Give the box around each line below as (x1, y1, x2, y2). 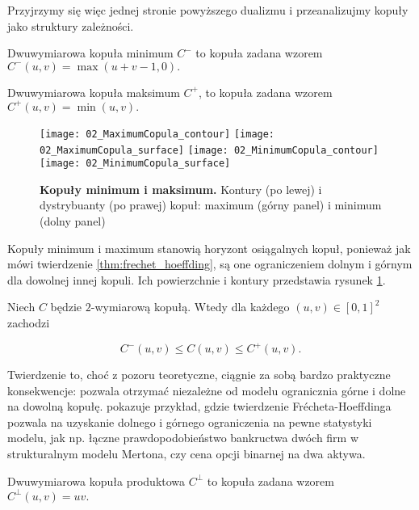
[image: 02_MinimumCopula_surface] (40, 158, 231, 170)
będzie (50, 298, 82, 315)
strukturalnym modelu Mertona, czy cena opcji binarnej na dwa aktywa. (7, 445, 366, 462)
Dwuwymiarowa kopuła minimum (7, 44, 174, 61)
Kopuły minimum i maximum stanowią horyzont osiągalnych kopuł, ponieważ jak (7, 239, 411, 256)
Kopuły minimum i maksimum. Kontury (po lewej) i (40, 180, 322, 197)
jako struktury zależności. (7, 17, 134, 34)
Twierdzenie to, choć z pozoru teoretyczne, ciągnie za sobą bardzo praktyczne (7, 366, 391, 383)
